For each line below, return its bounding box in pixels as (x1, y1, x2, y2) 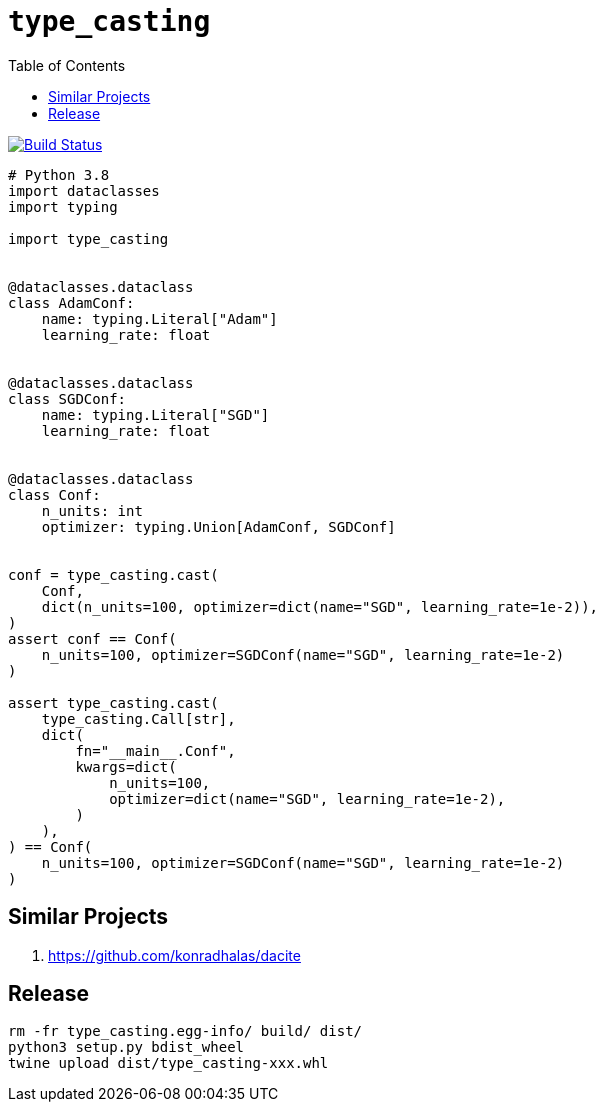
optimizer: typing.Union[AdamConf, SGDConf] (41, 518, 396, 535)
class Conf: (8, 486, 101, 503)
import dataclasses (8, 182, 160, 199)
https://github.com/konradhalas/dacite (48, 946, 301, 964)
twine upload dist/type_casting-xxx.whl (8, 1055, 329, 1072)
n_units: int (41, 502, 143, 519)
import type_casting (8, 230, 169, 247)
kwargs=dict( (75, 758, 177, 775)
